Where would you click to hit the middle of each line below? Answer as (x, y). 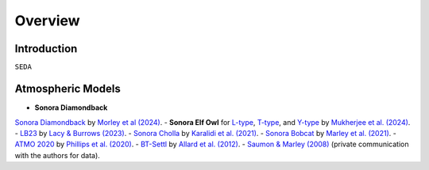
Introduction (46, 49)
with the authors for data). (58, 155)
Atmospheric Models (68, 89)
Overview (47, 21)
